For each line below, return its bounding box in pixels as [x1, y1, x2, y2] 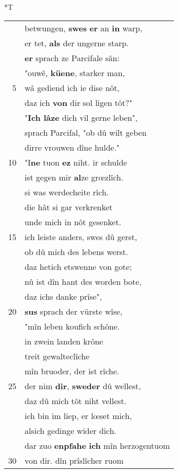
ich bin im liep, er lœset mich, [25, 409, 132, 422]
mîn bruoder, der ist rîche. [25, 365, 120, 377]
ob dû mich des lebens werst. [25, 245, 128, 258]
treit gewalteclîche [25, 350, 90, 362]
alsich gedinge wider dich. [25, 424, 116, 436]
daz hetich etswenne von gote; [25, 260, 132, 272]
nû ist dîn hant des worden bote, [25, 275, 142, 287]
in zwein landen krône [25, 335, 103, 347]
